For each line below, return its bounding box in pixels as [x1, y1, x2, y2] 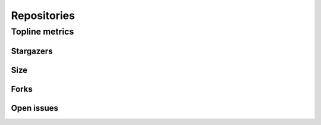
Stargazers [11, 46, 53, 56]
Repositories [11, 9, 75, 22]
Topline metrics [11, 26, 74, 37]
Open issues [11, 103, 59, 113]
